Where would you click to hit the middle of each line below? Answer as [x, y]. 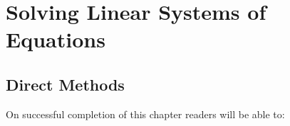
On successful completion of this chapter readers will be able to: [145, 114]
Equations [56, 39]
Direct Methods [65, 84]
